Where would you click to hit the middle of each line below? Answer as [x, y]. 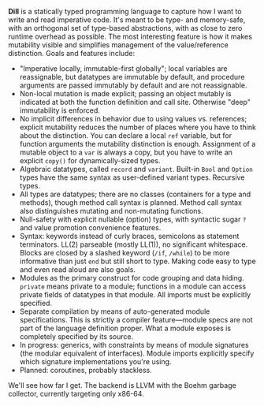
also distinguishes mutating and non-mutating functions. [111, 211]
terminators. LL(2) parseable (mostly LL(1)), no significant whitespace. [134, 244]
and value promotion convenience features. [90, 227]
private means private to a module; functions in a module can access [133, 286]
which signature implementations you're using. [95, 361]
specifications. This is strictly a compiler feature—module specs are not [136, 320]
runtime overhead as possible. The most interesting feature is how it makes [130, 36]
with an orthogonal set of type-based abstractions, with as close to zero [125, 28]
